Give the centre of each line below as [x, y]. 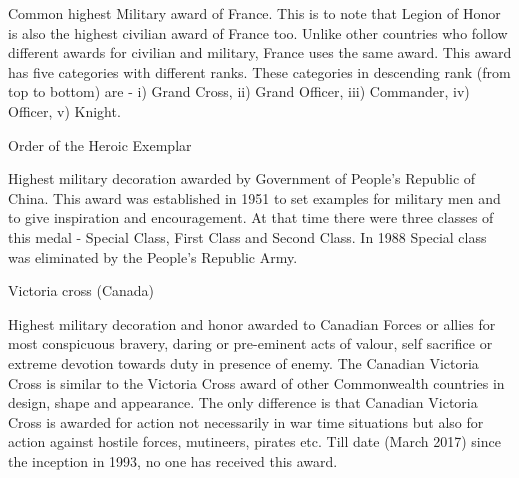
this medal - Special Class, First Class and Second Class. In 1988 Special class [247, 236]
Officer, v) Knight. [64, 110]
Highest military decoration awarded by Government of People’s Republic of [242, 178]
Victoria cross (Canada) [81, 290]
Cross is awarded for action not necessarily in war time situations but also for [246, 421]
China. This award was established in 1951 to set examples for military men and [254, 197]
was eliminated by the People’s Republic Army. [153, 256]
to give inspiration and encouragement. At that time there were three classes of [251, 217]
